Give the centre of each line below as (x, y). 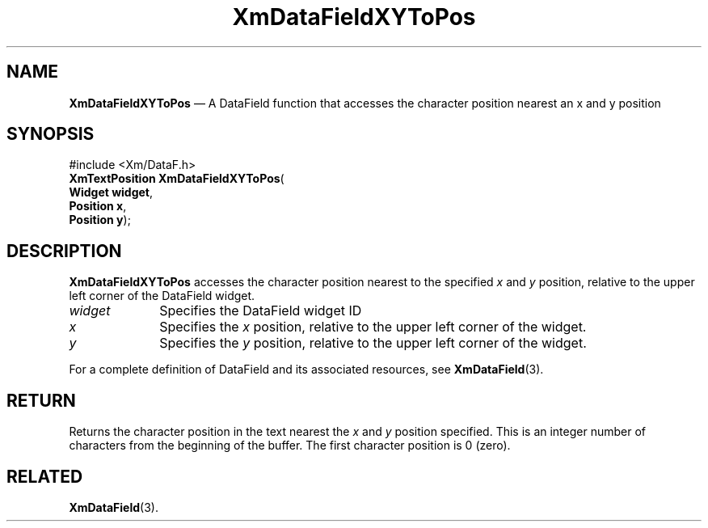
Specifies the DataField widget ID (261, 311)
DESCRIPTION (64, 251)
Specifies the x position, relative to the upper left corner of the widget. (373, 327)
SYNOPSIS (51, 134)
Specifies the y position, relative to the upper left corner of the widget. (373, 343)
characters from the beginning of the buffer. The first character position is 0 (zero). (290, 446)
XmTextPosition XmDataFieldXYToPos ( (177, 179)
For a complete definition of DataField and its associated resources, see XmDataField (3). (306, 370)
